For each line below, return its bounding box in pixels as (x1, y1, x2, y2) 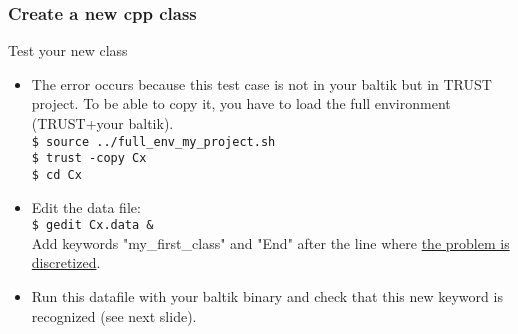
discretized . (31, 252, 101, 273)
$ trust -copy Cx (31, 151, 147, 166)
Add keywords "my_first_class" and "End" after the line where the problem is (31, 232, 510, 253)
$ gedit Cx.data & (31, 218, 154, 233)
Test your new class (8, 40, 128, 61)
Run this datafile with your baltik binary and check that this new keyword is (31, 286, 503, 306)
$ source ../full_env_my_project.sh (31, 134, 276, 149)
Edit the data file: (31, 196, 141, 217)
